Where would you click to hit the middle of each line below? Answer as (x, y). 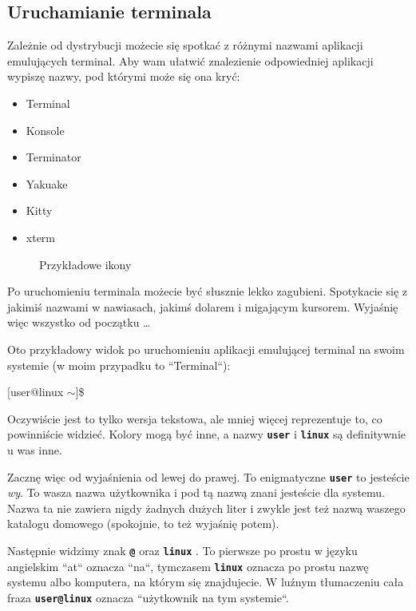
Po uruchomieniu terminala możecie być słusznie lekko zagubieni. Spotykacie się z (208, 291)
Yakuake (47, 183)
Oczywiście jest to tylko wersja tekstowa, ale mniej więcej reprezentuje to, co (195, 418)
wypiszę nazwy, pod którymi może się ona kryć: (124, 76)
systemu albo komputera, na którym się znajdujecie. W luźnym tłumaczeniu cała (206, 582)
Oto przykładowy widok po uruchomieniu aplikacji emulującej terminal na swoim (206, 349)
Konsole (45, 130)
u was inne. (35, 449)
